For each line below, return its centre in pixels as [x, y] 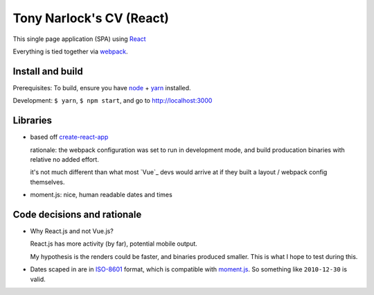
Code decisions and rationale [77, 214]
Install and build [48, 71]
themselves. [47, 182]
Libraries [32, 120]
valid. [38, 279]
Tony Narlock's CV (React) [91, 18]
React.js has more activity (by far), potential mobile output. [114, 244]
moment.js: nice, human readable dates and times [101, 195]
